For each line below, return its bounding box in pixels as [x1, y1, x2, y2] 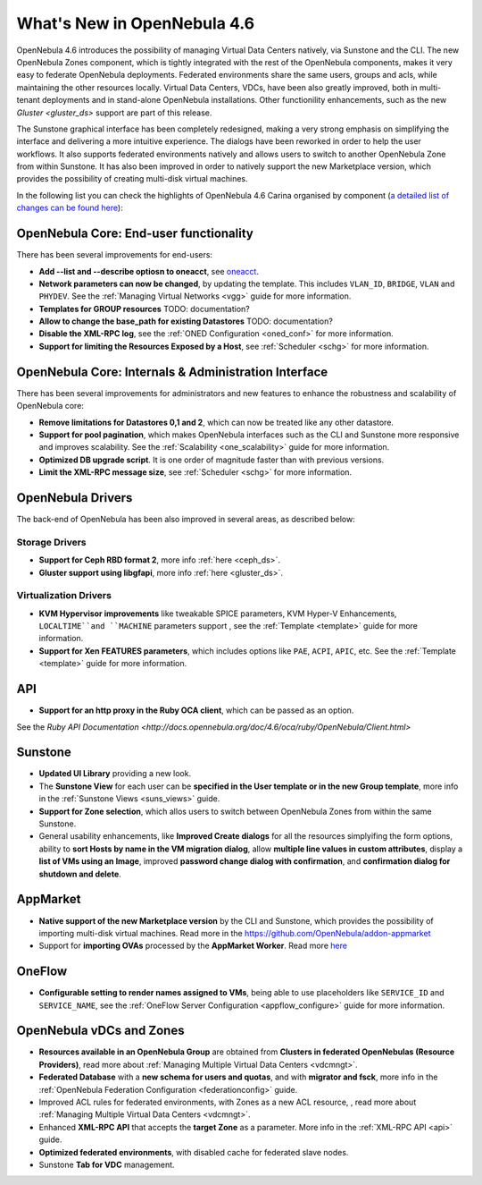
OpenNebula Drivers [16, 490, 133, 505]
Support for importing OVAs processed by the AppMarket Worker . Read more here [38, 940, 348, 952]
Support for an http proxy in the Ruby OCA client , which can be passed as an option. [38, 705, 354, 715]
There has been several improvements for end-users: [16, 250, 213, 260]
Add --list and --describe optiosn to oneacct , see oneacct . [38, 266, 259, 276]
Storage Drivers [16, 536, 87, 548]
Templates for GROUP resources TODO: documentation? [38, 303, 250, 314]
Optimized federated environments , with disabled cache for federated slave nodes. [38, 1147, 349, 1157]
